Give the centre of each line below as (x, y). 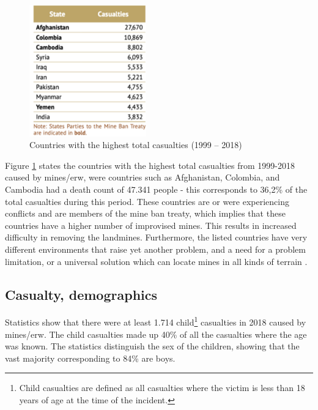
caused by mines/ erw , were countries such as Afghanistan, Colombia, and (142, 177)
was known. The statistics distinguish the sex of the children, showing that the (152, 346)
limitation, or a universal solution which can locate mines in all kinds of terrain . (156, 261)
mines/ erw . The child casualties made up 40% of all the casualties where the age (156, 334)
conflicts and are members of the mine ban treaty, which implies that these (145, 213)
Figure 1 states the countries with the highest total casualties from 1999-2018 (150, 165)
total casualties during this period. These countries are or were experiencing (147, 201)
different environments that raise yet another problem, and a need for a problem (155, 249)
